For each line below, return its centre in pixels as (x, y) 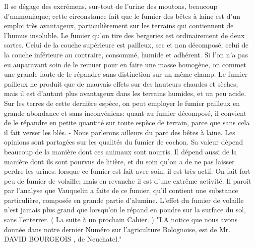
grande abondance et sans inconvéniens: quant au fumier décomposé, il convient (125, 113)
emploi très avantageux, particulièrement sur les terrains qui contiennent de (119, 25)
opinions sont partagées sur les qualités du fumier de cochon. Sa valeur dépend (124, 142)
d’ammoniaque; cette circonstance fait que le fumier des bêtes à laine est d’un (122, 16)
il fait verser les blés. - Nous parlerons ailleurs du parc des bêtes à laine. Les (120, 132)
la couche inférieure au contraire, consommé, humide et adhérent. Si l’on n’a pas (126, 54)
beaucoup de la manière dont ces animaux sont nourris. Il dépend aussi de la (121, 151)
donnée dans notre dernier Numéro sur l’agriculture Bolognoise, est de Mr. (117, 229)
